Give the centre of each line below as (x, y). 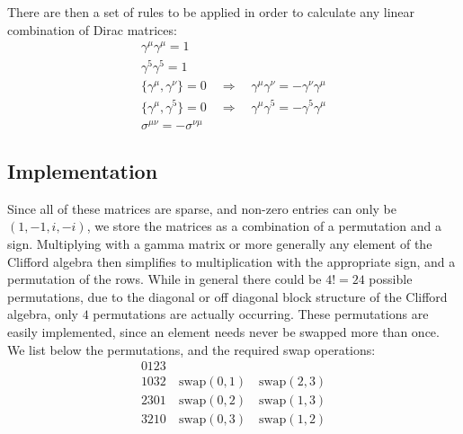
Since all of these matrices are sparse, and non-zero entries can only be (202, 208)
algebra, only (43, 314)
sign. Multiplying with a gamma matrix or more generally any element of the (220, 244)
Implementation (83, 171)
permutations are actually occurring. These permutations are (261, 314)
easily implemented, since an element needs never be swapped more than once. (223, 332)
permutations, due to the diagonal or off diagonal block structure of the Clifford (227, 296)
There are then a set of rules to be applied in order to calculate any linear (211, 12)
